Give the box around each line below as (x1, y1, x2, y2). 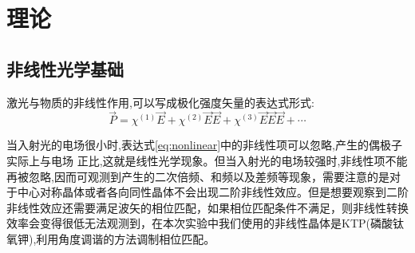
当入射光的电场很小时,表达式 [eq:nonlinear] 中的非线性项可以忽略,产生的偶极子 (6, 136, 402, 153)
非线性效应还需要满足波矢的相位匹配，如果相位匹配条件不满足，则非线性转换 (6, 199, 409, 215)
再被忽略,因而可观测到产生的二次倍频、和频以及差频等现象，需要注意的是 (6, 168, 389, 184)
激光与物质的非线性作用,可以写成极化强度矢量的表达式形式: (6, 93, 314, 110)
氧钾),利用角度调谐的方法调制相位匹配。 (6, 230, 215, 247)
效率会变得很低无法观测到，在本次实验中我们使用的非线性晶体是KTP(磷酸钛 (6, 215, 404, 231)
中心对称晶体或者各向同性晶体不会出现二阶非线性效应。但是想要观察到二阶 (17, 184, 409, 200)
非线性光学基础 (6, 56, 124, 81)
